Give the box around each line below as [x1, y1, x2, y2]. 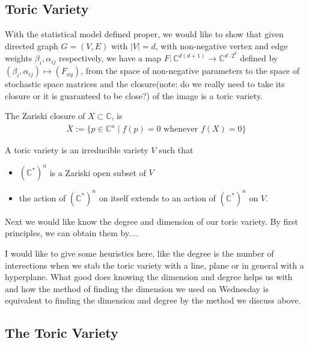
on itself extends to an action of [99, 191, 216, 204]
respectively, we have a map [59, 52, 162, 64]
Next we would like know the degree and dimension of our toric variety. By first [5, 215, 298, 227]
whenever [164, 125, 198, 134]
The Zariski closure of [5, 109, 85, 122]
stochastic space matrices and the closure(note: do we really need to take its [5, 78, 285, 90]
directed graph [5, 39, 58, 52]
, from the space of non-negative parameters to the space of [81, 64, 300, 77]
